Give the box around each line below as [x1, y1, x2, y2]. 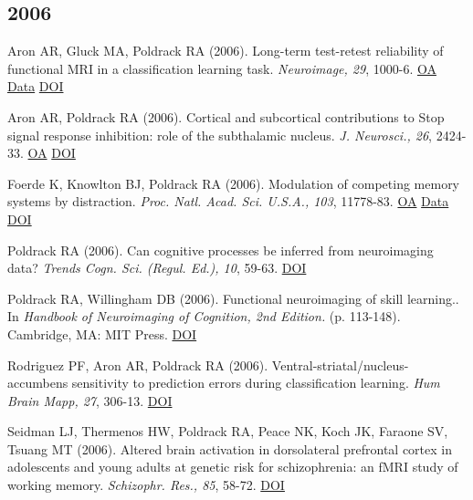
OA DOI [27, 143, 76, 162]
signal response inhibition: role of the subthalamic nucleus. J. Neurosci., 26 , [7, 125, 432, 144]
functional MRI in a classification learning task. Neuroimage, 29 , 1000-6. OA [7, 58, 436, 78]
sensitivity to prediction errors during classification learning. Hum [71, 373, 440, 392]
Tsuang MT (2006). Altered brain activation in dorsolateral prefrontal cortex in [7, 439, 452, 458]
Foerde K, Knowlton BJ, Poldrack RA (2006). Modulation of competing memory [7, 173, 460, 193]
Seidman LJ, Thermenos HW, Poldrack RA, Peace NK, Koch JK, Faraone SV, [7, 422, 448, 441]
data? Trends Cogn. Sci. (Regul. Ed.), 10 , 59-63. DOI [7, 258, 307, 277]
